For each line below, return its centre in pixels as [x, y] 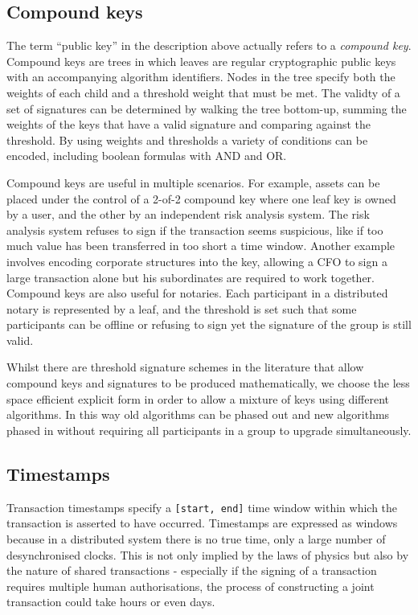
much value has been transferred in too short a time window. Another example [201, 246]
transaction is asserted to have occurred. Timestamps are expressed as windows [202, 523]
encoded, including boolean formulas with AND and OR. [147, 156]
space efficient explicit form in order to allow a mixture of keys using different [198, 398]
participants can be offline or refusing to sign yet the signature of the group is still [209, 324]
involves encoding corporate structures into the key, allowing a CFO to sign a [197, 261]
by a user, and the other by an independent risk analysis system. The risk [188, 214]
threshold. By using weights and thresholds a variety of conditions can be [187, 139]
